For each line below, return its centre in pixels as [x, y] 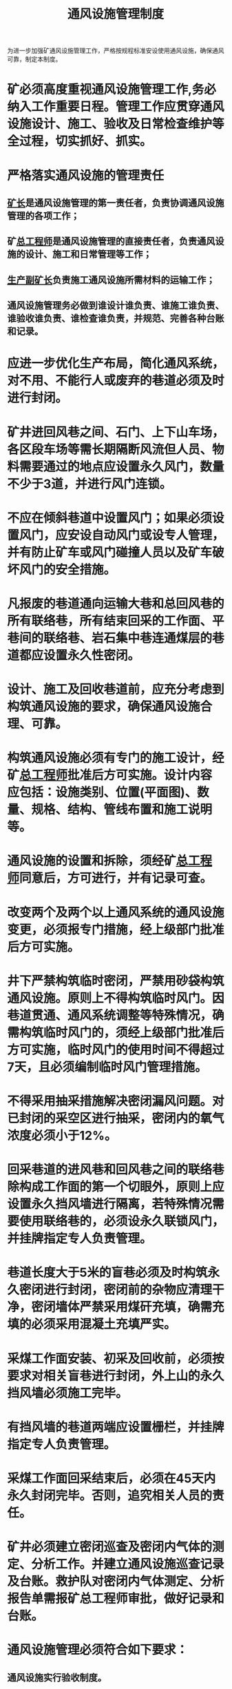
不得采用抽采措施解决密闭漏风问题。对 [116, 1101]
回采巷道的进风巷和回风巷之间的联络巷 [116, 1170]
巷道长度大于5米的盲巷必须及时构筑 [107, 1273]
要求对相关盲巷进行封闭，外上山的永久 [116, 1376]
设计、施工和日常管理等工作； [88, 255]
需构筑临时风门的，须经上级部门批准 [110, 1033]
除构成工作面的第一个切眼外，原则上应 [116, 1187]
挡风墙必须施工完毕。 [68, 1393]
